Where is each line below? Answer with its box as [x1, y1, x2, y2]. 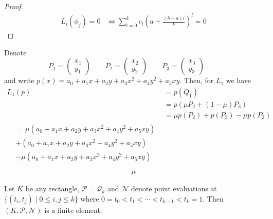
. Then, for [179, 75, 214, 86]
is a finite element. [44, 204, 102, 215]
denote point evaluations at [131, 183, 217, 194]
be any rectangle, [25, 183, 80, 194]
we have [226, 75, 251, 86]
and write [4, 75, 34, 86]
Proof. [4, 1, 23, 11]
